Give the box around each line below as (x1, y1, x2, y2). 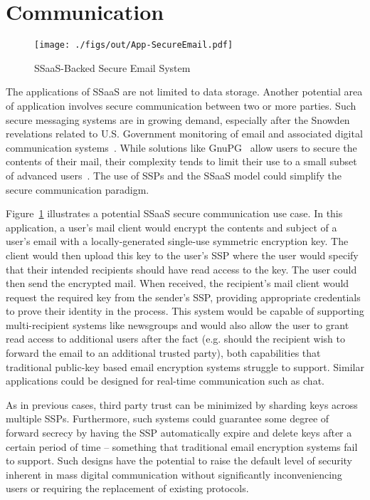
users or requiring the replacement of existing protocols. (6, 481, 249, 496)
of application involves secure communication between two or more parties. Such (6, 98, 356, 113)
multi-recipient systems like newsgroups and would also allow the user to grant (6, 317, 349, 332)
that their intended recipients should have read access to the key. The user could (6, 261, 357, 276)
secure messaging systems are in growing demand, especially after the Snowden (6, 112, 350, 127)
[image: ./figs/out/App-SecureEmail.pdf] (34, 40, 233, 51)
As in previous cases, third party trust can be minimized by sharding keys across (6, 397, 358, 412)
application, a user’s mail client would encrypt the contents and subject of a (6, 219, 337, 234)
